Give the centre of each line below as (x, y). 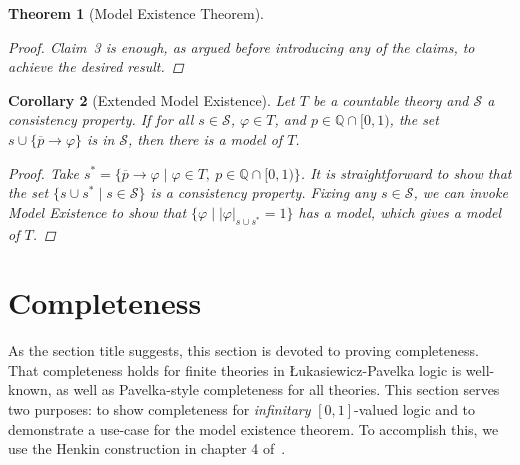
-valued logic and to (415, 409)
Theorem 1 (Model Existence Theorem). (136, 13)
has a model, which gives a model (400, 211)
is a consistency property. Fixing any (263, 192)
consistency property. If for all (101, 119)
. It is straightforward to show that (406, 172)
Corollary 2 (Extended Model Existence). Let (151, 99)
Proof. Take (43, 172)
